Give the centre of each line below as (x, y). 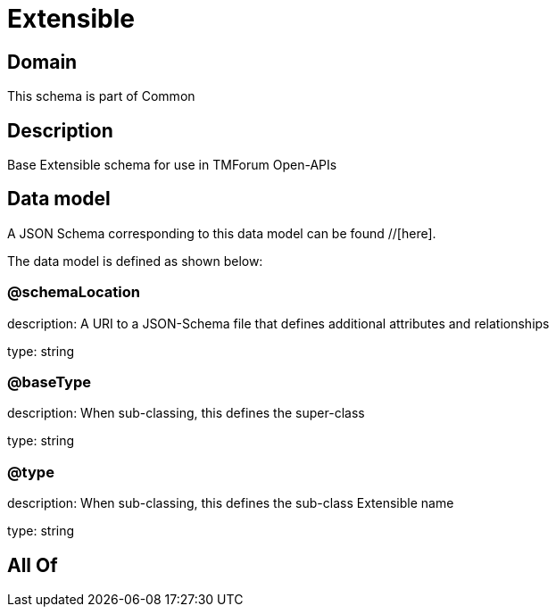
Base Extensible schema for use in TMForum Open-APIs (172, 165)
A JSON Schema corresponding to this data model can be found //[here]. (222, 233)
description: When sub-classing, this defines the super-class (186, 413)
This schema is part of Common (101, 96)
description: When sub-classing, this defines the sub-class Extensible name (231, 503)
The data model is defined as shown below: (135, 261)
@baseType (50, 382)
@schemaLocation (74, 292)
